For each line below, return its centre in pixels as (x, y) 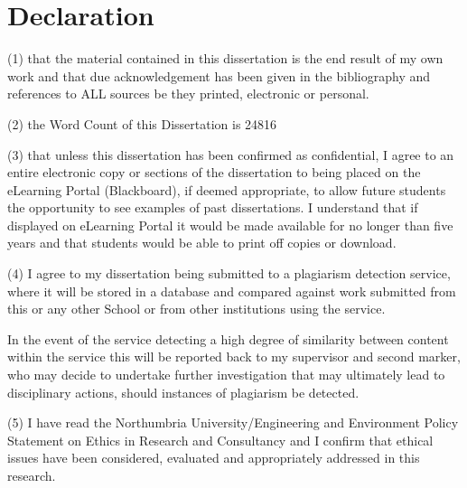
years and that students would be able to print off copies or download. (202, 243)
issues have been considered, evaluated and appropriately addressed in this (214, 458)
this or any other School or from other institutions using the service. (196, 309)
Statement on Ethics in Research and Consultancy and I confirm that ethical (220, 440)
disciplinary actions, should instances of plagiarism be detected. (183, 392)
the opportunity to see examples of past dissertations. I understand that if (213, 207)
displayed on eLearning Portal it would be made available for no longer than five (230, 225)
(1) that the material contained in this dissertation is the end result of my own (225, 58)
